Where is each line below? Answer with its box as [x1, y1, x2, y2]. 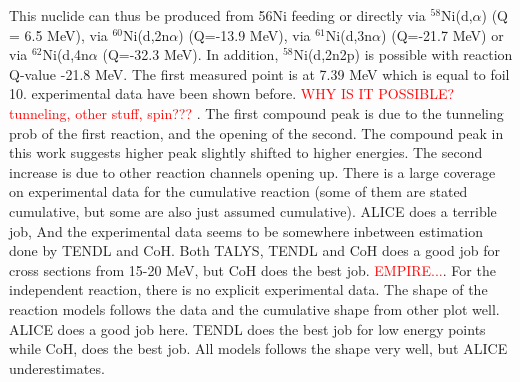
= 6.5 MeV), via [9, 24, 108, 45]
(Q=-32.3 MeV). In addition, [102, 44, 279, 65]
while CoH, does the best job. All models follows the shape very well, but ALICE [9, 338, 508, 359]
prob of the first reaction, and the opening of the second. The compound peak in [9, 122, 504, 143]
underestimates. [9, 357, 105, 378]
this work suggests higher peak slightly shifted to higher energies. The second [9, 142, 483, 163]
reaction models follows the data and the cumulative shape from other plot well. [9, 298, 500, 319]
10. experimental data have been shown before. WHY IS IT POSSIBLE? [9, 83, 455, 104]
